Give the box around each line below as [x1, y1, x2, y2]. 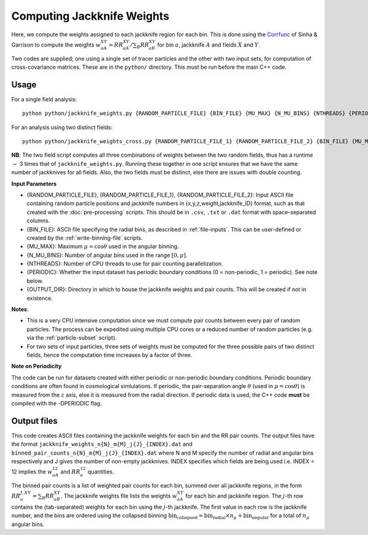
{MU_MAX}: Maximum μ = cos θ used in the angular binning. [26, 243, 179, 250]
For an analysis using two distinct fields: [11, 123, 113, 131]
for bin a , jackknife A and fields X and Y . [157, 41, 261, 49]
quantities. [88, 468, 115, 475]
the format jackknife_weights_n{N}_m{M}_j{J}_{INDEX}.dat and [11, 440, 193, 448]
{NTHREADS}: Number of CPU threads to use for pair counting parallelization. [26, 260, 223, 267]
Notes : [11, 306, 29, 313]
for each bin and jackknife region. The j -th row [185, 492, 304, 500]
